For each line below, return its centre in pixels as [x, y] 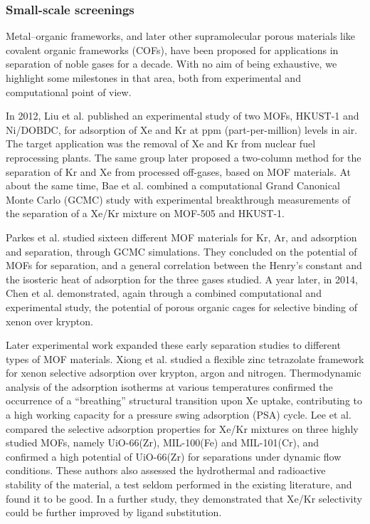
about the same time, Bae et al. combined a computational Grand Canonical [173, 185]
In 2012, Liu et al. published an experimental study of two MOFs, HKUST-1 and [183, 116]
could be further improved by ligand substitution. [114, 512]
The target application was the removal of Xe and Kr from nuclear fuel [161, 143]
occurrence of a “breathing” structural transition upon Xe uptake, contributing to [184, 400]
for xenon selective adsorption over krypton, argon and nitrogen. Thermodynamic [184, 373]
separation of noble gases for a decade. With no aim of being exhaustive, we [171, 64]
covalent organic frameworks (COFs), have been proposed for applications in [172, 49]
